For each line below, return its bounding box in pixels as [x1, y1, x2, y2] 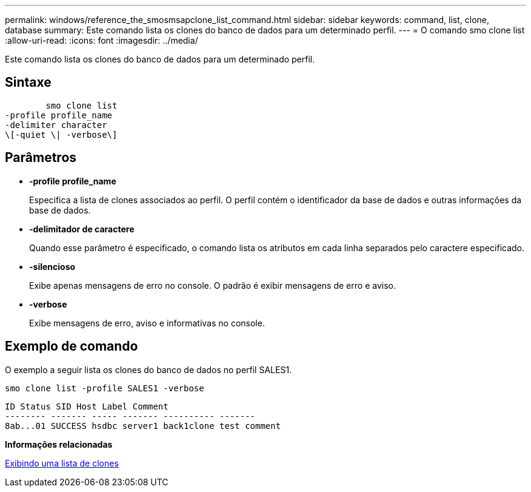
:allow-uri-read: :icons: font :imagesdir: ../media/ [5, 35, 198, 45]
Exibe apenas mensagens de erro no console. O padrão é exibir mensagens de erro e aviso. [29, 280, 396, 291]
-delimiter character [5, 120, 107, 130]
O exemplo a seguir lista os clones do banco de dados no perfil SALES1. [5, 364, 292, 375]
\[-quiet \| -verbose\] [5, 129, 118, 140]
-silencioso [29, 261, 76, 272]
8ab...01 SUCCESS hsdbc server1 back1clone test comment [5, 420, 281, 431]
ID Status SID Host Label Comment [5, 401, 169, 411]
